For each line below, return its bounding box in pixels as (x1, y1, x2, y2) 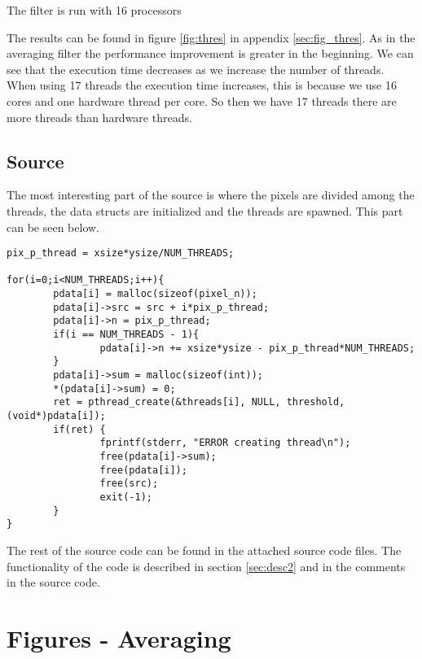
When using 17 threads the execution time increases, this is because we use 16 (7, 76, 397, 94)
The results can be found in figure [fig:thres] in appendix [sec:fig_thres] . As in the (7, 28, 415, 46)
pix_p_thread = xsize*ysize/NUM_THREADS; (7, 247, 235, 260)
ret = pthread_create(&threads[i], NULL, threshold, (53, 396, 345, 408)
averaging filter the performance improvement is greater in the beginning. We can (7, 45, 414, 62)
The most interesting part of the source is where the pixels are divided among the (7, 186, 415, 203)
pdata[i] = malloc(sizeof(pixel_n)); (53, 288, 257, 300)
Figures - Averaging (7, 621, 231, 654)
